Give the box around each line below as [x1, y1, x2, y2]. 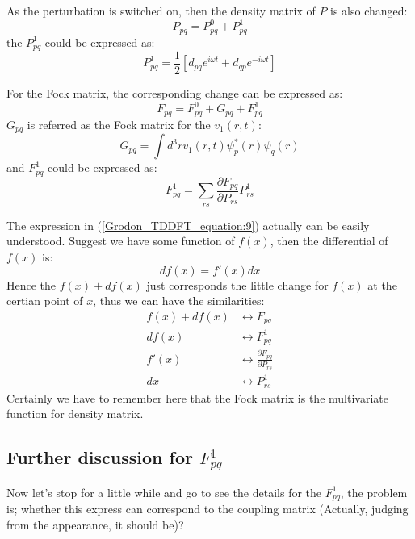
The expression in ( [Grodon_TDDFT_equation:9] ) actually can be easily [6, 216, 370, 233]
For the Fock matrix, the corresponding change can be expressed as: [6, 85, 343, 102]
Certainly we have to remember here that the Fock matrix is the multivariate [6, 389, 388, 406]
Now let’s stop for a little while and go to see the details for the [6, 483, 322, 500]
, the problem [340, 483, 408, 500]
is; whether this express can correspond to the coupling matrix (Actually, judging [6, 500, 409, 517]
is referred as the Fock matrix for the [27, 115, 211, 132]
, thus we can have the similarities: [93, 292, 265, 309]
